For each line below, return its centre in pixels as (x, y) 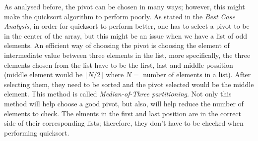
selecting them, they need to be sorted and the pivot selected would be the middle (129, 84)
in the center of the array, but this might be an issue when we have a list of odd (126, 35)
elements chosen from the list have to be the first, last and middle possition (119, 65)
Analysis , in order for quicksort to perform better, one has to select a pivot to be (127, 26)
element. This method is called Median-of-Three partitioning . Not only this (118, 94)
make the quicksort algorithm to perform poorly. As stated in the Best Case (120, 16)
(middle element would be (43, 74)
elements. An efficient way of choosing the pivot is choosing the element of (117, 45)
